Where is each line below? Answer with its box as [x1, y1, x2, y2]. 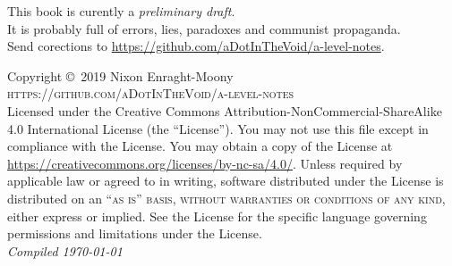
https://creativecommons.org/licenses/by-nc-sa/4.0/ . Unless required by [7, 154, 403, 172]
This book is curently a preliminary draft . [7, 2, 235, 20]
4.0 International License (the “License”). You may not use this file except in [7, 119, 429, 137]
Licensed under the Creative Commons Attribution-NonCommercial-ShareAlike [7, 101, 442, 120]
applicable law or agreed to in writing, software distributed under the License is [7, 171, 444, 190]
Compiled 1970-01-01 [7, 241, 123, 260]
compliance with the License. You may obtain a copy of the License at [7, 137, 393, 155]
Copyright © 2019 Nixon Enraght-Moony [7, 66, 234, 85]
